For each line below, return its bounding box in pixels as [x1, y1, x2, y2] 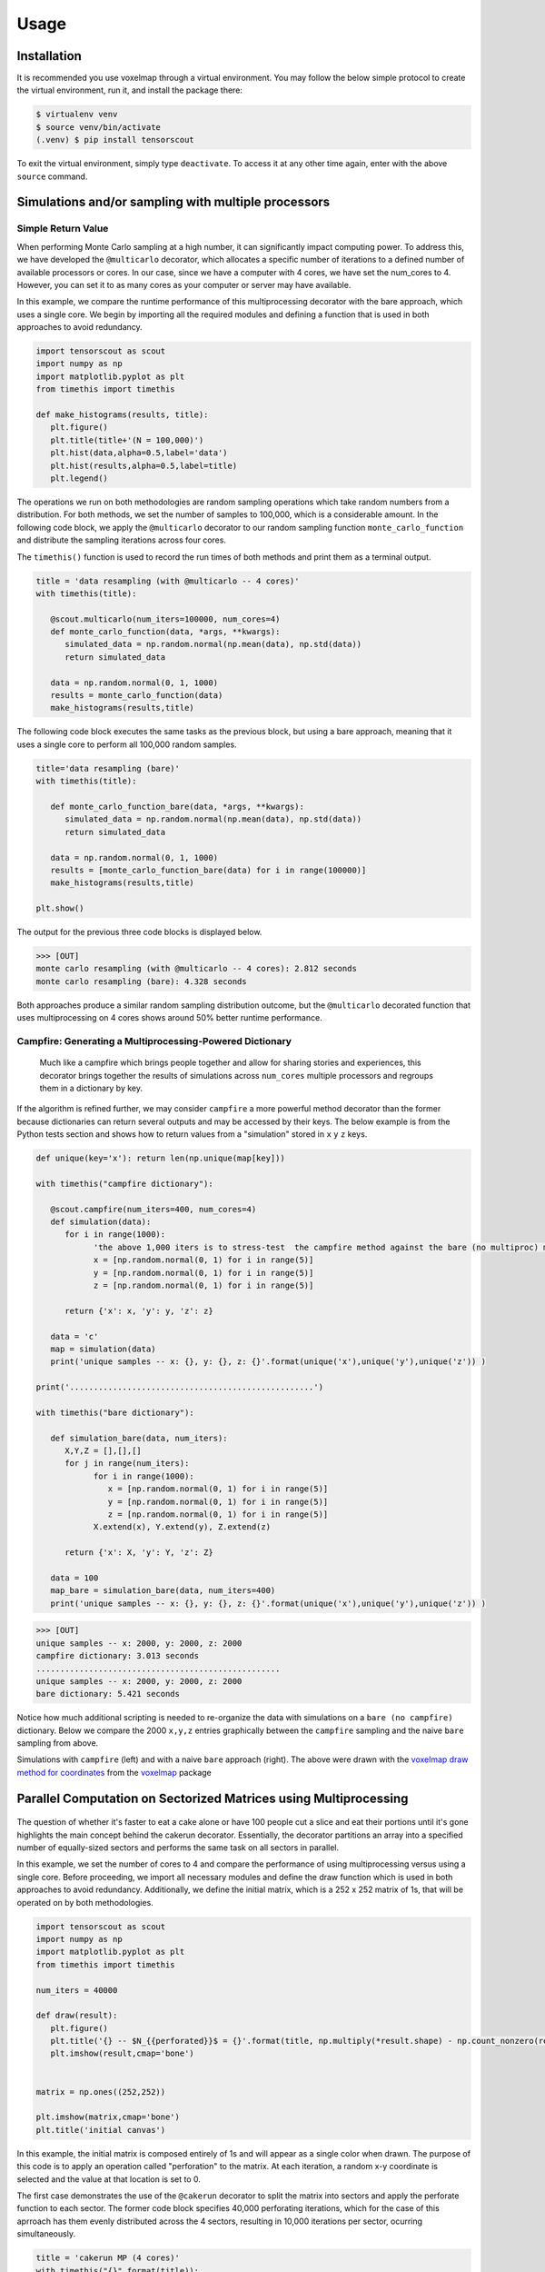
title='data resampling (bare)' [35, 763, 181, 773]
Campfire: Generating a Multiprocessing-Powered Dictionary [16, 1034, 292, 1047]
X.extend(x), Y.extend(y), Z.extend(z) [93, 1522, 272, 1532]
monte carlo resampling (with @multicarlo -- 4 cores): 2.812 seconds [35, 963, 358, 974]
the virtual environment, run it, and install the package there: [16, 85, 243, 95]
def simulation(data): [50, 1217, 152, 1227]
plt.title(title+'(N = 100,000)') [50, 434, 204, 445]
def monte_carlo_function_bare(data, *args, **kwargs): [50, 801, 304, 812]
